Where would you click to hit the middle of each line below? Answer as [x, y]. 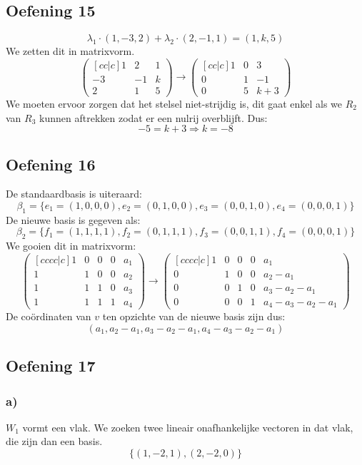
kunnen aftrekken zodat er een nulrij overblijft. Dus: [154, 117]
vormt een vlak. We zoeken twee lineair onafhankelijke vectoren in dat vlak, [188, 427]
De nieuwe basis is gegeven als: [73, 219]
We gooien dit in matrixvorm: [71, 246]
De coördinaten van [49, 316]
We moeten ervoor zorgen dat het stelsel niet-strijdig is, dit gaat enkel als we [174, 103]
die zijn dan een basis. [54, 441]
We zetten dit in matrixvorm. [70, 51]
